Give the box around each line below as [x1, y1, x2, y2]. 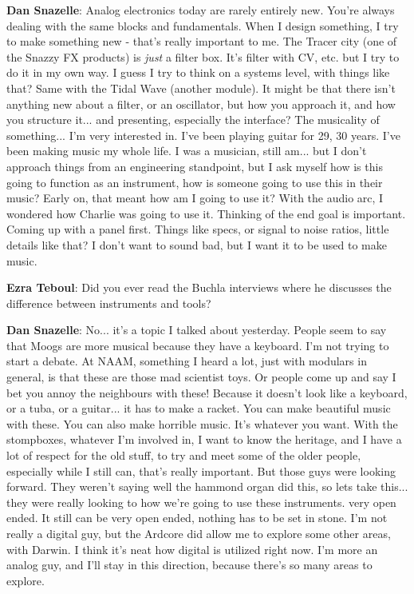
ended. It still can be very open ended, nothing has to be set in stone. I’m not [6, 509, 388, 526]
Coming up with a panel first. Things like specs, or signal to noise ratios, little [6, 221, 389, 237]
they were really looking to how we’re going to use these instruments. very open [6, 493, 396, 510]
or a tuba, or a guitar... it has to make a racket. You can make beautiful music [6, 400, 391, 417]
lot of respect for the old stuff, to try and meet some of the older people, [6, 447, 361, 464]
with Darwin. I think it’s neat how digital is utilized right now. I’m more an [6, 540, 378, 557]
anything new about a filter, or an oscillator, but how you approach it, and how [6, 95, 396, 112]
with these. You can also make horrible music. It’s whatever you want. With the [6, 415, 398, 432]
